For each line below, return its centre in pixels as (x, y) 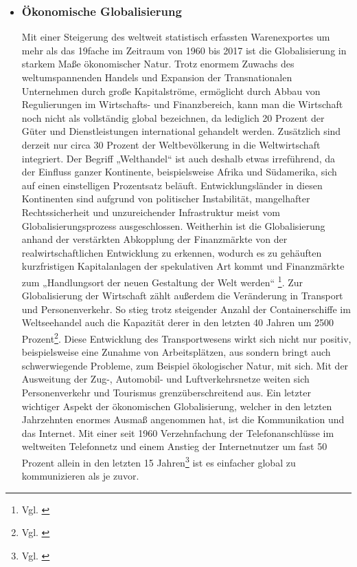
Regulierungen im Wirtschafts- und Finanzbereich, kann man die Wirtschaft (182, 104)
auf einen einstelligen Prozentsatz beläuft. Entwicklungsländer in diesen (172, 185)
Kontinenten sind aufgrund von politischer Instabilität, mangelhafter (166, 199)
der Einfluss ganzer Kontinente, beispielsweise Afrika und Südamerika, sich (179, 172)
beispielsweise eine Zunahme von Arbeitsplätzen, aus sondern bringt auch (176, 352)
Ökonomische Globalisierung (102, 11)
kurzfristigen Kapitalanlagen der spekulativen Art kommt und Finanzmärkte (183, 266)
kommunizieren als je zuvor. (80, 476)
